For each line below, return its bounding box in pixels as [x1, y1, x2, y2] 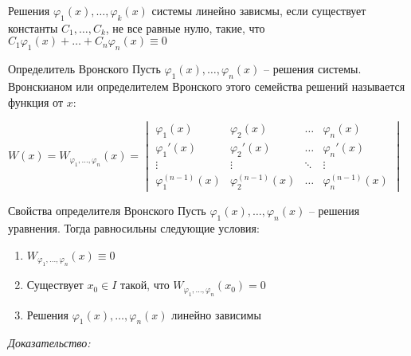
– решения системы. [263, 61, 362, 77]
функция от [8, 93, 64, 110]
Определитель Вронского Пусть [8, 61, 161, 77]
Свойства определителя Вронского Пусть [8, 202, 206, 219]
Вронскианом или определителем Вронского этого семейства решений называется [8, 77, 405, 94]
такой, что [120, 276, 170, 293]
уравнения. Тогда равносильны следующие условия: [8, 220, 260, 237]
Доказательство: [8, 334, 91, 351]
